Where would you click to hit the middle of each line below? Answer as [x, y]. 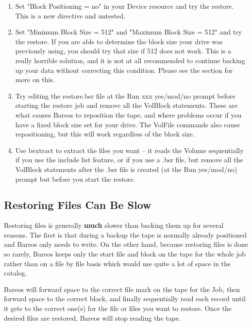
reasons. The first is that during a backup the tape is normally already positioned [126, 234]
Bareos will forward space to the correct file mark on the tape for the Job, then [122, 289]
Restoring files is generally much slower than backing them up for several [114, 225]
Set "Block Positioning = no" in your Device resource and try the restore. [125, 6]
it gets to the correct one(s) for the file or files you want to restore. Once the [118, 308]
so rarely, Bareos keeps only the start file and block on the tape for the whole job [125, 254]
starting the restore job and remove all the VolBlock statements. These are [126, 105]
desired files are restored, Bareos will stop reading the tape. [92, 317]
